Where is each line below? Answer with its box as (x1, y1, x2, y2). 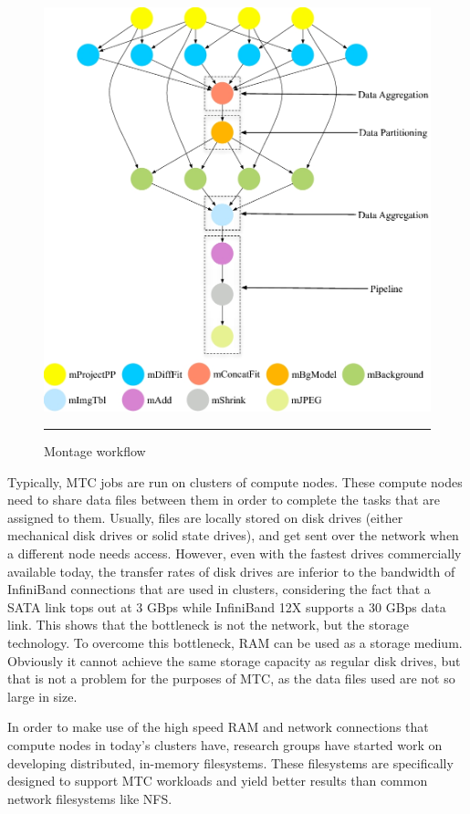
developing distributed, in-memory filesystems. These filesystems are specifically (7, 753, 454, 772)
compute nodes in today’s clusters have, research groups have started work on (7, 735, 443, 754)
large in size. (7, 686, 78, 705)
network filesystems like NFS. (7, 788, 172, 808)
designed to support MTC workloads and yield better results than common (7, 771, 428, 790)
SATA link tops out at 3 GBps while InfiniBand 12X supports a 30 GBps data (7, 597, 446, 616)
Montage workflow (44, 442, 146, 461)
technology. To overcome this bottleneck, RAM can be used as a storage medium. (7, 632, 463, 652)
